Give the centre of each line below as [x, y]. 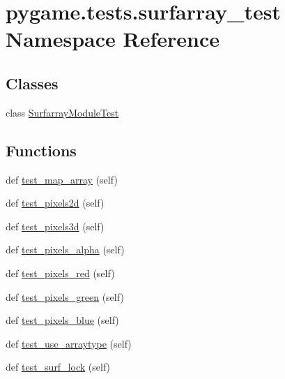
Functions [41, 150]
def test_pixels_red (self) [60, 273]
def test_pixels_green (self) [65, 296]
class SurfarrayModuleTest [62, 112]
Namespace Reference [113, 39]
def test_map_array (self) [62, 179]
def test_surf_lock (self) [58, 367]
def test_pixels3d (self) [55, 226]
